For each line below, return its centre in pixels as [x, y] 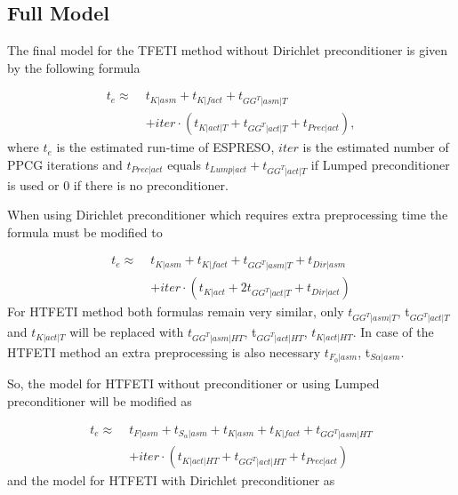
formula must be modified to [85, 232]
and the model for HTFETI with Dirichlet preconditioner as [171, 480]
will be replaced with [127, 332]
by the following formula [74, 67]
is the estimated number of [376, 147]
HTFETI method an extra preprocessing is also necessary [164, 351]
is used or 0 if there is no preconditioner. [118, 184]
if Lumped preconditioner [380, 164]
